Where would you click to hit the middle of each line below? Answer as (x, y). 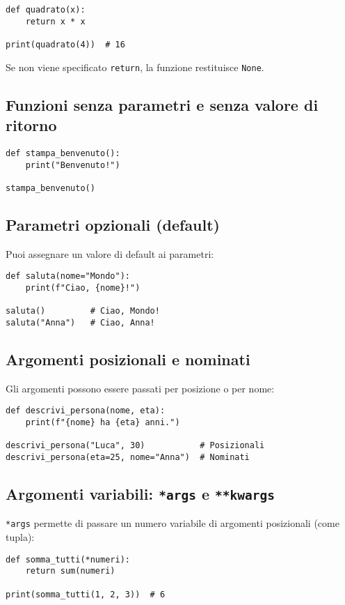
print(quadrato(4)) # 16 (65, 44)
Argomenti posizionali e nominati (128, 359)
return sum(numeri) (70, 571)
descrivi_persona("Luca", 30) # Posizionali (135, 446)
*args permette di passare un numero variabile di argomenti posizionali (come (172, 523)
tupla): (20, 537)
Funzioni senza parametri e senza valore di (162, 104)
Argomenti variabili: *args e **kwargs (141, 494)
